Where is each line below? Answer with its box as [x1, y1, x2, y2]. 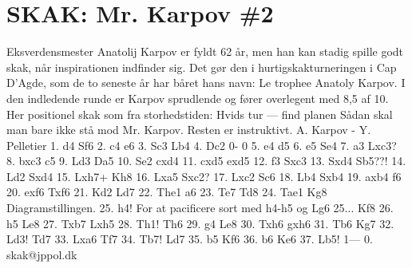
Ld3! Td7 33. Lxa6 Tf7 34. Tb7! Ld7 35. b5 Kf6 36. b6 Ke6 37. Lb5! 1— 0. [6, 231, 373, 247]
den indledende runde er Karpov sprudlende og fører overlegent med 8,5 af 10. [6, 89, 389, 106]
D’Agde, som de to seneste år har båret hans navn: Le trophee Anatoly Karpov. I [6, 74, 406, 91]
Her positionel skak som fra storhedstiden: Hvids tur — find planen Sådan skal [6, 105, 393, 122]
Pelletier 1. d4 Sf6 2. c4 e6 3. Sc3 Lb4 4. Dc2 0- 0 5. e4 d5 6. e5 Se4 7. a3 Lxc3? [6, 136, 397, 153]
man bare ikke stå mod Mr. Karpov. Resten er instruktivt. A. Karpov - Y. [6, 121, 371, 138]
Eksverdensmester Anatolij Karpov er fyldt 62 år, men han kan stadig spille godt [6, 43, 404, 60]
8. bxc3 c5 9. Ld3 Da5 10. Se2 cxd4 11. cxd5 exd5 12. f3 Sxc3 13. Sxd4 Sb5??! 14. [6, 152, 406, 169]
